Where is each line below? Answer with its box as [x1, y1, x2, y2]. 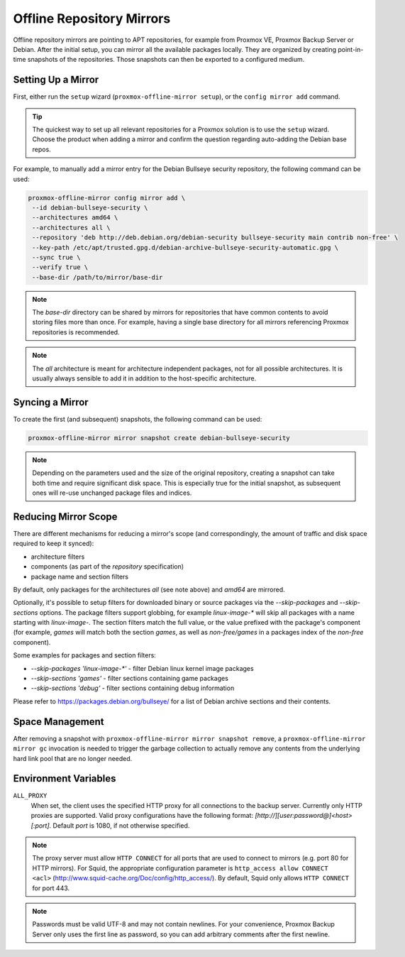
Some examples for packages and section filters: [13, 651, 156, 660]
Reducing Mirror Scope [13, 510, 118, 523]
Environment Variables [13, 772, 116, 784]
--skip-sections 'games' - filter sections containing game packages [30, 674, 228, 683]
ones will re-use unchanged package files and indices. [32, 488, 192, 497]
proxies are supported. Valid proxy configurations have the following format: [30, 811, 254, 820]
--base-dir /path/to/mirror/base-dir [32, 273, 163, 281]
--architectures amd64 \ [32, 214, 118, 222]
